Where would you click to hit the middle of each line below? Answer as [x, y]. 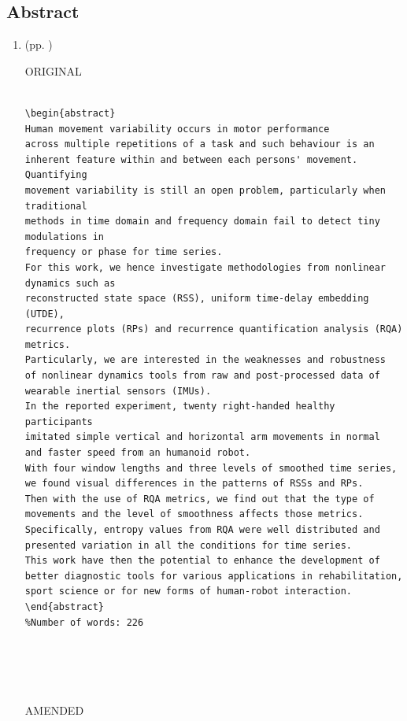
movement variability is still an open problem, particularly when [205, 190]
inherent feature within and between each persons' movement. [191, 159]
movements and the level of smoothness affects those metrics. [194, 514]
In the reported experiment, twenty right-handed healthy [180, 407]
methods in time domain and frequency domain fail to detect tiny [202, 222]
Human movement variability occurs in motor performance [177, 129]
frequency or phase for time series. [124, 252]
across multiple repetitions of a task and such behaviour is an [200, 144]
